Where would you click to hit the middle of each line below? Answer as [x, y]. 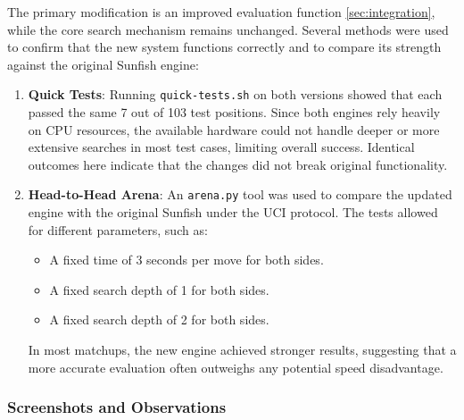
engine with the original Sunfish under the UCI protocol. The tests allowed [233, 212]
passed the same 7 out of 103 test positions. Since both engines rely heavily [234, 112]
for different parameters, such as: [118, 229]
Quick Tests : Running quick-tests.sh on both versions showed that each [235, 94]
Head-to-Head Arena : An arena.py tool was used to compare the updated [240, 194]
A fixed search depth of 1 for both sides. [159, 289]
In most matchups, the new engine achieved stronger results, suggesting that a [242, 350]
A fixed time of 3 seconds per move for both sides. [186, 260]
